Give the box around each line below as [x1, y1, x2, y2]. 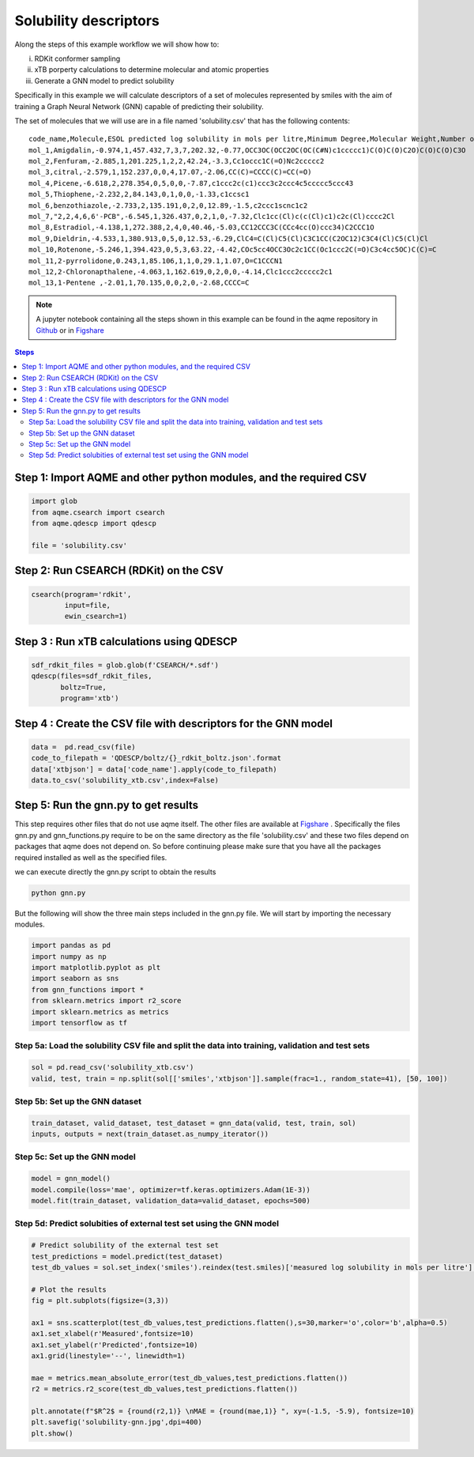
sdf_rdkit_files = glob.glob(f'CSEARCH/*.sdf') [31, 660, 219, 670]
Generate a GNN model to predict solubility [34, 76, 175, 85]
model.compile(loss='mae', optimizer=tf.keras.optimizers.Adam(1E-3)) [31, 1185, 311, 1194]
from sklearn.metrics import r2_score [31, 996, 182, 1006]
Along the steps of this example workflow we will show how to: [14, 40, 220, 49]
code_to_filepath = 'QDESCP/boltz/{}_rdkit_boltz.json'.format [31, 753, 282, 763]
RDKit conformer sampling [34, 54, 121, 63]
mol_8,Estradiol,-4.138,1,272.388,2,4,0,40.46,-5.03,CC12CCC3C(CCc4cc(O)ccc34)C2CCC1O [28, 223, 374, 232]
